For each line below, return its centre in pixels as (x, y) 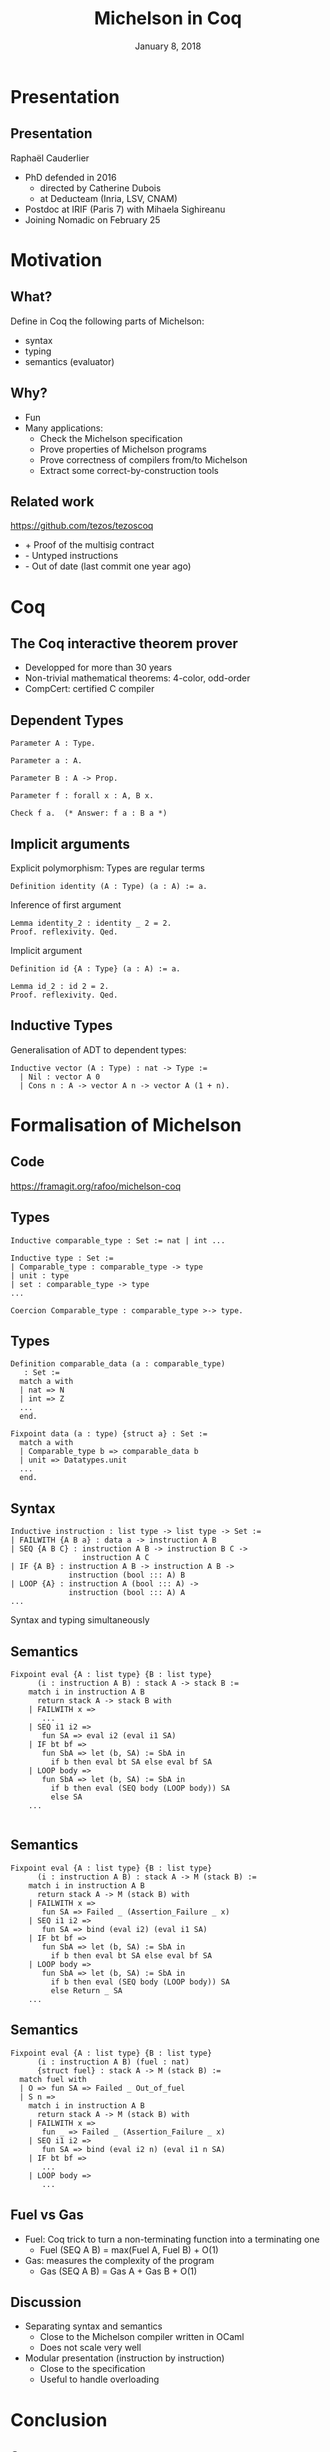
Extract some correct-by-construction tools (129, 470)
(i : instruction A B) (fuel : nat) (113, 2062)
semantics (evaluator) (69, 361)
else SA (66, 1797)
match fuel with (53, 2079)
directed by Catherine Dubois (100, 188)
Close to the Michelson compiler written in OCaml (142, 2337)
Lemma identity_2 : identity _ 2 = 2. (91, 923)
